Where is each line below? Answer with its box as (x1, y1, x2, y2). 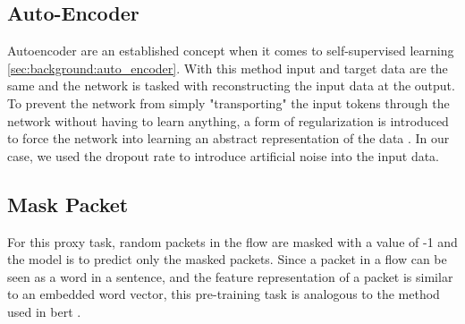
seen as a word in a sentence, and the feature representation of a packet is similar (7, 267, 453, 286)
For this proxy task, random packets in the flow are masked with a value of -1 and (7, 232, 458, 251)
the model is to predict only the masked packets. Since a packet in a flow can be (7, 250, 447, 269)
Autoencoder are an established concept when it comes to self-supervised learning (7, 41, 454, 60)
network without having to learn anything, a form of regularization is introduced (7, 111, 449, 130)
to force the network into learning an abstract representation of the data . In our (7, 129, 450, 148)
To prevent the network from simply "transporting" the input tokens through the (7, 93, 450, 112)
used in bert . (7, 302, 81, 320)
